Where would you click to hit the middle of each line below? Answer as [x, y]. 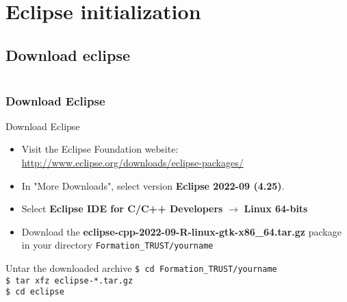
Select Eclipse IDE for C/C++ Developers [122, 209]
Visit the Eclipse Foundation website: [100, 149]
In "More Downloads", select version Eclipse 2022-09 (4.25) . [153, 185]
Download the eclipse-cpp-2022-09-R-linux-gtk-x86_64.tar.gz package [181, 231]
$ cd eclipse [35, 292]
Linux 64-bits [276, 209]
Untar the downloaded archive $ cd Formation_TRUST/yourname [141, 268]
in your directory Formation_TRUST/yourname [117, 245]
